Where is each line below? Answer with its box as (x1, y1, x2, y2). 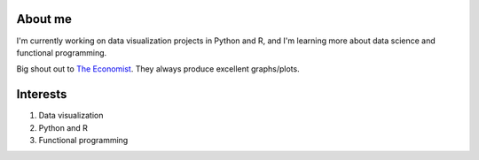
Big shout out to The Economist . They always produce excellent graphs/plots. (16, 64, 301, 74)
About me (16, 11, 73, 27)
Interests (16, 87, 67, 102)
